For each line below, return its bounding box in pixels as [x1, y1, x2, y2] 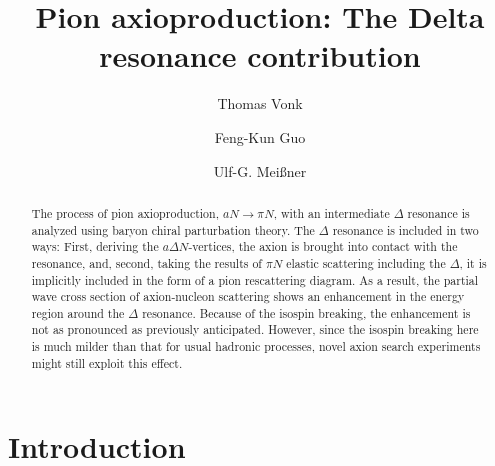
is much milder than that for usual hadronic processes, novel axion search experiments [31, 338, 481, 355]
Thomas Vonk [217, 93, 303, 114]
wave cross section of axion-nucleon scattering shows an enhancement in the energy [31, 288, 465, 305]
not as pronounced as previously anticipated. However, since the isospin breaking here [31, 321, 479, 338]
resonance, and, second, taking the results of [31, 254, 263, 271]
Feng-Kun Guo [214, 126, 306, 147]
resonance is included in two [332, 221, 479, 238]
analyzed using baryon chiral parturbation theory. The [31, 221, 315, 238]
